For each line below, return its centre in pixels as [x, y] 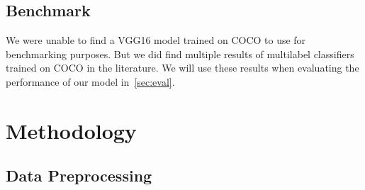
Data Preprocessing [79, 175]
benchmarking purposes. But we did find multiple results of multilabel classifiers [180, 54]
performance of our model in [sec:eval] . [90, 81]
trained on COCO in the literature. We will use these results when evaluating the [182, 68]
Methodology [71, 130]
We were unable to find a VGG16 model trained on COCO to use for [156, 40]
